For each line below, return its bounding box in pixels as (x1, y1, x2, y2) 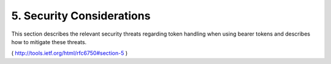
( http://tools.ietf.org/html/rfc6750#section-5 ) (11, 50, 128, 57)
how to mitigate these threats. (11, 38, 87, 45)
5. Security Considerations (11, 9, 151, 22)
